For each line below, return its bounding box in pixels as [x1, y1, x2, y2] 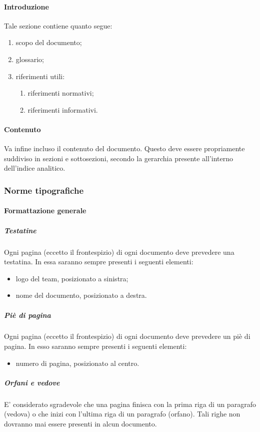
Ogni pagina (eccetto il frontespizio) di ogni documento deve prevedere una [4, 246, 234, 257]
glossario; [15, 54, 44, 64]
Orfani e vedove [4, 377, 60, 387]
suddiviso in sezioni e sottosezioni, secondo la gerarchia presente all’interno [4, 153, 233, 163]
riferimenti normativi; [27, 88, 94, 98]
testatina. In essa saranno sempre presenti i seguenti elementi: [4, 256, 193, 267]
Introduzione [4, 1, 49, 12]
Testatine [4, 225, 36, 235]
